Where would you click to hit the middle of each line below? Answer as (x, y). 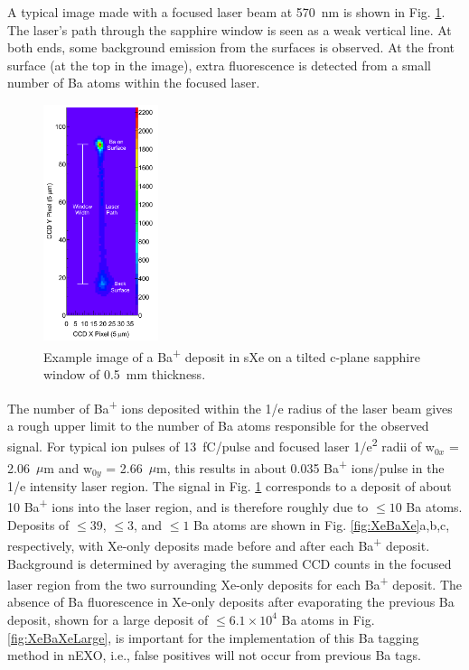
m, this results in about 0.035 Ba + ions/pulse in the (300, 466)
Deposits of (38, 524)
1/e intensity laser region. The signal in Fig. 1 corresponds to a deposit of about (230, 485)
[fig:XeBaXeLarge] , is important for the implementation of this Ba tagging (213, 637)
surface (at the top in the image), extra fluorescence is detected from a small (220, 65)
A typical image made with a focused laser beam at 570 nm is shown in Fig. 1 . (226, 12)
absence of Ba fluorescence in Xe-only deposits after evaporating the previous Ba (231, 602)
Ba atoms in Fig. (328, 619)
